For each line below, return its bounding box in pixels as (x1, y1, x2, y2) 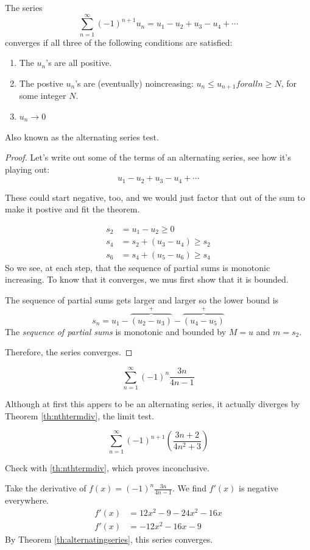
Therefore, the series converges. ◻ (5, 346, 133, 358)
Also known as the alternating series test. (5, 130, 159, 143)
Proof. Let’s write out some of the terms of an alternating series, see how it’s (5, 151, 291, 164)
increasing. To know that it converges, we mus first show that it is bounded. (5, 273, 289, 286)
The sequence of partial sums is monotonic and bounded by (5, 325, 227, 338)
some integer (19, 89, 66, 102)
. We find (172, 482, 206, 494)
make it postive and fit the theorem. (5, 203, 140, 215)
